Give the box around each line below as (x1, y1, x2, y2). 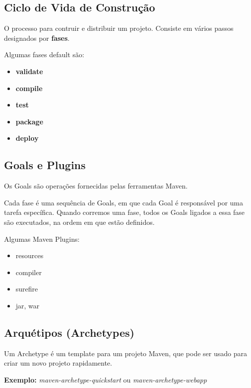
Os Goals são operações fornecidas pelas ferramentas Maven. (4, 181, 188, 191)
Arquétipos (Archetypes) (4, 324, 134, 340)
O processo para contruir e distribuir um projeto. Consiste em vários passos (4, 23, 234, 33)
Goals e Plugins (4, 157, 86, 173)
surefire (15, 284, 38, 294)
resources (15, 250, 44, 261)
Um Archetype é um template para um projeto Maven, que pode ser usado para (4, 348, 247, 358)
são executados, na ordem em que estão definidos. (4, 216, 155, 227)
